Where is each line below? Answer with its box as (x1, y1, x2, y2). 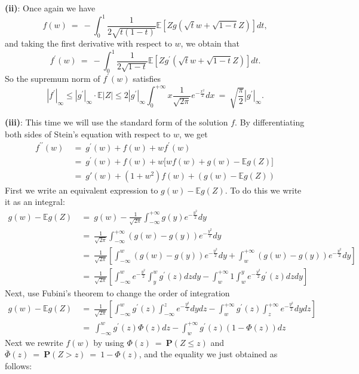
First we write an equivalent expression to (5, 183, 158, 196)
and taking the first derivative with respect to (5, 37, 172, 50)
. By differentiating (235, 115, 305, 128)
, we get (179, 127, 208, 140)
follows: (5, 359, 32, 372)
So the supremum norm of (5, 72, 100, 84)
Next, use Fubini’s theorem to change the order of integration (5, 286, 230, 299)
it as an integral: (5, 195, 65, 208)
